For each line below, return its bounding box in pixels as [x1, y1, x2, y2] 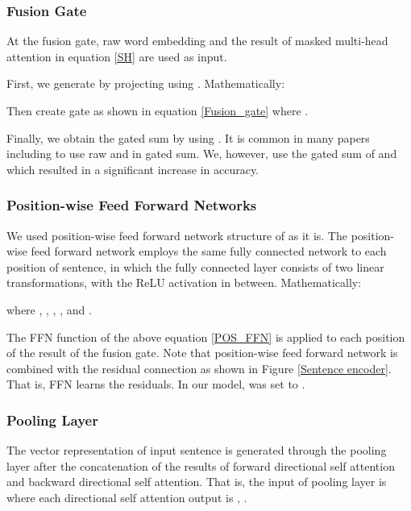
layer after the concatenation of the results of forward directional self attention [6, 457, 395, 474]
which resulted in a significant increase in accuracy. [6, 160, 259, 177]
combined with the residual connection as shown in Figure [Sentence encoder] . [6, 359, 392, 376]
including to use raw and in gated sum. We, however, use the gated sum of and [6, 145, 397, 162]
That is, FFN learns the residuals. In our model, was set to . [6, 376, 305, 393]
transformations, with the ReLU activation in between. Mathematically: [6, 274, 362, 291]
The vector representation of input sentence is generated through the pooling [6, 442, 387, 459]
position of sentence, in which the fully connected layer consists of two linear [6, 258, 384, 275]
